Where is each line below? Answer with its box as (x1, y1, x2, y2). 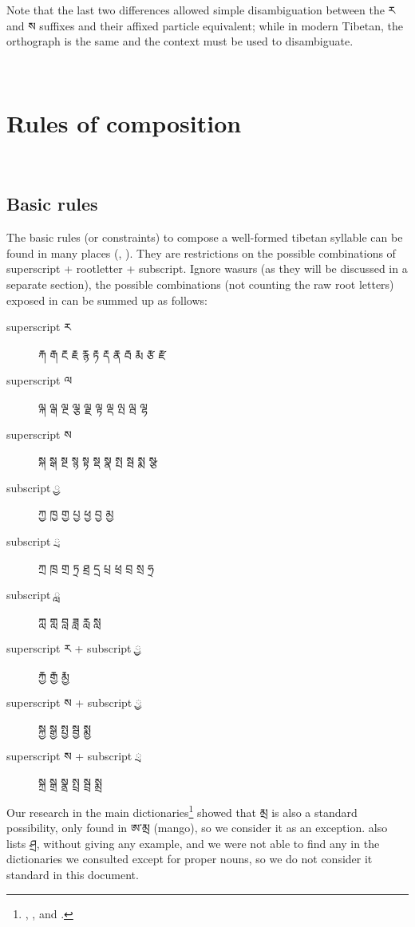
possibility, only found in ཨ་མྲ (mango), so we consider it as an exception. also (6, 819, 388, 836)
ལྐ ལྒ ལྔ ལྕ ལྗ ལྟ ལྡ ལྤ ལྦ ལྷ (38, 399, 148, 416)
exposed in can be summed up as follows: (6, 291, 207, 308)
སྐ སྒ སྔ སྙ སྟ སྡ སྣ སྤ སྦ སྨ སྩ (38, 452, 157, 469)
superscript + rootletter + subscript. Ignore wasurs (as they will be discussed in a (6, 260, 408, 277)
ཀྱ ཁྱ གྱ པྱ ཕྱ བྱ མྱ (38, 506, 114, 523)
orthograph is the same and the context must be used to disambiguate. (6, 33, 354, 49)
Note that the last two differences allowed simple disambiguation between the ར (6, 2, 396, 18)
